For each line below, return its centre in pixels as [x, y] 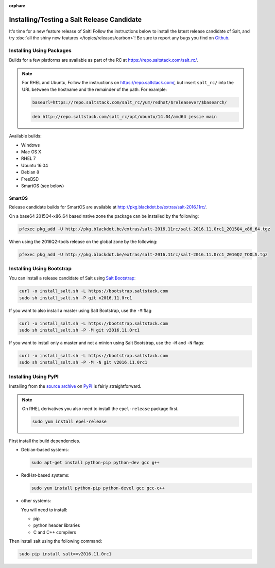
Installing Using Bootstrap [40, 268]
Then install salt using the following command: [55, 541]
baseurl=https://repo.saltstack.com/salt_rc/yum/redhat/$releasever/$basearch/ [130, 102]
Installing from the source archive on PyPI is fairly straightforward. [75, 386]
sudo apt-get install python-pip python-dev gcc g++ [95, 463]
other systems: [36, 501]
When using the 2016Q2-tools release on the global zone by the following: [83, 241]
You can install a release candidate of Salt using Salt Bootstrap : [72, 278]
